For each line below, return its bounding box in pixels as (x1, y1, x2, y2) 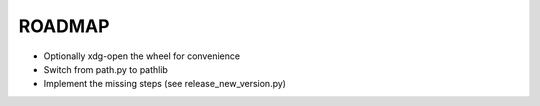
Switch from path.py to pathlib (43, 63, 169, 75)
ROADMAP (18, 15, 110, 37)
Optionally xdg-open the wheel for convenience (43, 50, 240, 62)
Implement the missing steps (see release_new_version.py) (43, 78, 287, 90)
